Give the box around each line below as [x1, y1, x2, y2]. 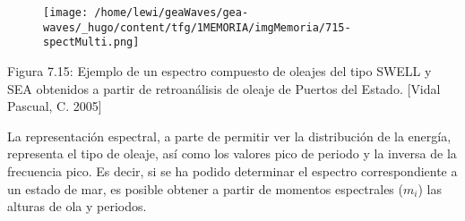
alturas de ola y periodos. [7, 197, 147, 216]
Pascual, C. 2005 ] [7, 97, 102, 115]
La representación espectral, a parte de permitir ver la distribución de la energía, [7, 126, 452, 145]
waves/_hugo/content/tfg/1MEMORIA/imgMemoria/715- [43, 21, 351, 34]
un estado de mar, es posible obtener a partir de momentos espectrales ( [7, 179, 403, 198]
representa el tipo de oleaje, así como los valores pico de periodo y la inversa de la [7, 144, 457, 163]
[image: [43, 6, 89, 19]
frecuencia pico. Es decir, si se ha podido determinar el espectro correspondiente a [7, 161, 458, 180]
